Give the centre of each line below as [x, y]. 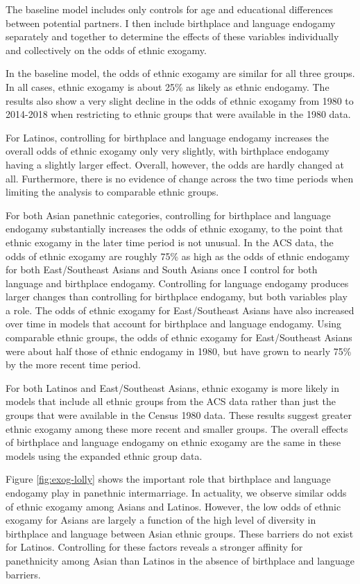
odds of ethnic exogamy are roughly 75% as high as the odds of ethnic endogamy [178, 256]
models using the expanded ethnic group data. [104, 455]
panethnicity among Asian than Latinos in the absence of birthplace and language [180, 560]
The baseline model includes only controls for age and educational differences [170, 9]
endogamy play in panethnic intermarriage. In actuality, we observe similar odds [176, 492]
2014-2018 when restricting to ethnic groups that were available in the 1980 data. [178, 114]
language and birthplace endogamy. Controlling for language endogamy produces [177, 283]
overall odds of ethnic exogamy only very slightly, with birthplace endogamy [168, 151]
